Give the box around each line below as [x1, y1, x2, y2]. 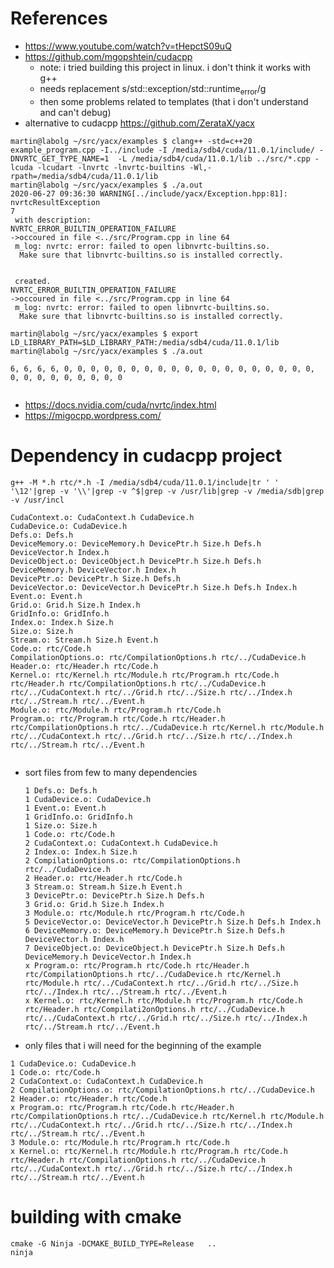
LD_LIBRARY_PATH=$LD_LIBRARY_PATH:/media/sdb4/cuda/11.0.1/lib [10, 337, 280, 347]
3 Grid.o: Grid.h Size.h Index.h [24, 899, 165, 909]
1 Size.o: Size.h [24, 820, 98, 831]
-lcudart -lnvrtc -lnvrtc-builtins [36, 162, 186, 172]
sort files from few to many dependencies [24, 766, 198, 778]
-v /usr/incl [10, 495, 65, 505]
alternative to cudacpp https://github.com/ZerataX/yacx [24, 117, 255, 129]
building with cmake [10, 1205, 182, 1228]
